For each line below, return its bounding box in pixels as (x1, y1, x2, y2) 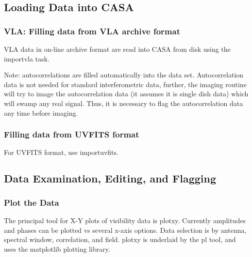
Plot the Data (4, 196, 59, 208)
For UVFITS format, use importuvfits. (4, 147, 118, 157)
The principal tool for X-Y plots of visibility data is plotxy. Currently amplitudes (4, 215, 246, 225)
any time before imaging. (4, 107, 78, 118)
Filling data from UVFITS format (4, 128, 139, 140)
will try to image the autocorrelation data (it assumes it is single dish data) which (4, 89, 249, 99)
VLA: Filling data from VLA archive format (4, 25, 180, 37)
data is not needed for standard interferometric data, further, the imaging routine (4, 79, 247, 89)
